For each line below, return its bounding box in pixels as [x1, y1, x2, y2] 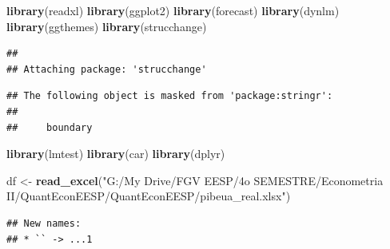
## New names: [6, 217, 82, 229]
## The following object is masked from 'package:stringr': [6, 90, 333, 102]
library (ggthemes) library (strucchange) [6, 18, 207, 34]
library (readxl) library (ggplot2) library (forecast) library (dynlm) [6, 2, 340, 18]
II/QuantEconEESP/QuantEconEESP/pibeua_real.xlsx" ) [6, 188, 291, 204]
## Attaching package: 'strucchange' [6, 63, 207, 75]
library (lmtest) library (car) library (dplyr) [6, 145, 225, 162]
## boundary [6, 121, 93, 133]
